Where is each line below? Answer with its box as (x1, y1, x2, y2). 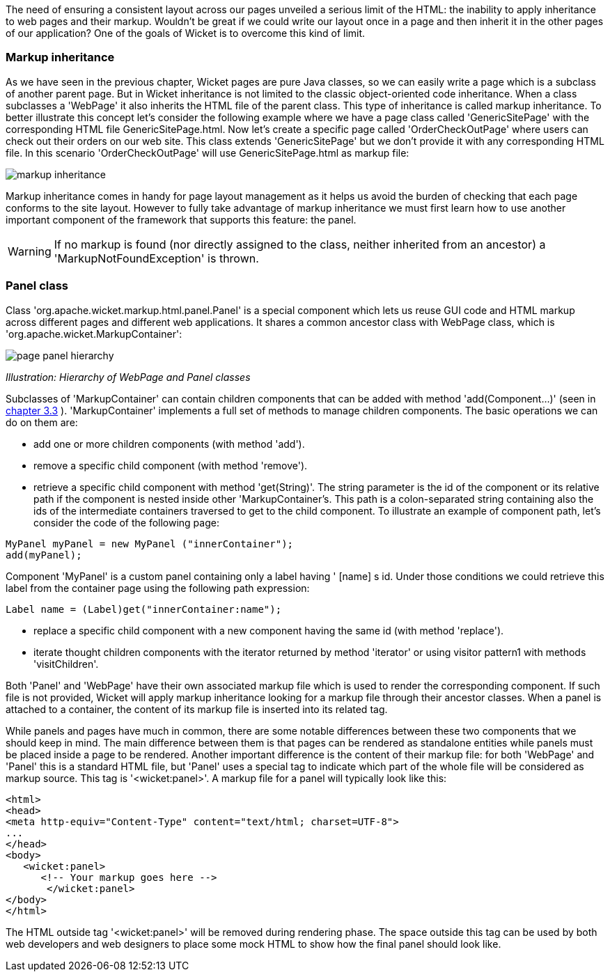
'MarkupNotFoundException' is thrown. (54, 251, 259, 265)
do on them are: (6, 416, 78, 428)
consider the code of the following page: (33, 516, 219, 529)
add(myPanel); (6, 549, 82, 561)
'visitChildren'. (33, 657, 99, 670)
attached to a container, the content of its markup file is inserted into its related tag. (6, 703, 388, 715)
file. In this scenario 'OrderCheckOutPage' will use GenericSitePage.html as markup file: (6, 146, 409, 159)
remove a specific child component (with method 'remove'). (33, 459, 308, 471)
